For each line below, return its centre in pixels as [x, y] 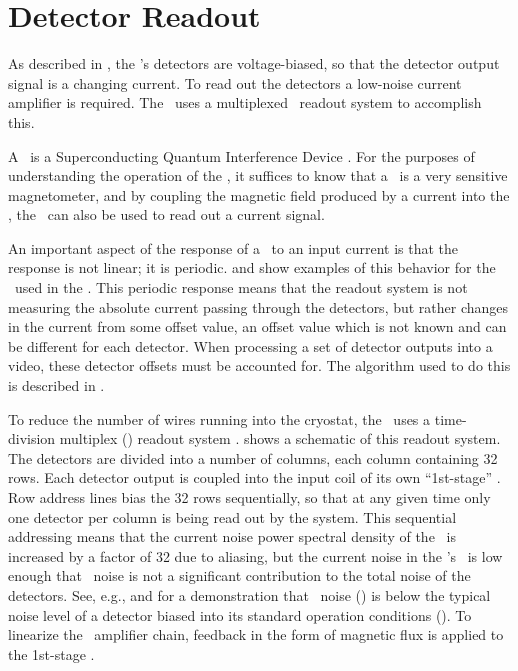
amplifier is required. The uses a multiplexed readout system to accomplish [245, 102]
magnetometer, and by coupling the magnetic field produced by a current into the [259, 194]
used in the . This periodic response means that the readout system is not [241, 287]
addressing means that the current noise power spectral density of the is [232, 536]
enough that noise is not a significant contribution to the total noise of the [239, 575]
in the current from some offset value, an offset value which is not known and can [257, 326]
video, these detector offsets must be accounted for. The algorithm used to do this [259, 365]
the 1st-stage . [51, 653]
